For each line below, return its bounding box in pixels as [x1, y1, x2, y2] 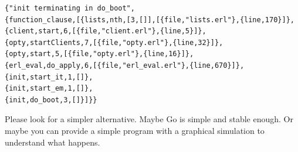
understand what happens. [5, 136, 100, 148]
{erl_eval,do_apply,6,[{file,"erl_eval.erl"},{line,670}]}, [5, 61, 245, 70]
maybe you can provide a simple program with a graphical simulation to [5, 124, 265, 136]
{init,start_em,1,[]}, [5, 84, 93, 93]
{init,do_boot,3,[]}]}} [5, 95, 97, 104]
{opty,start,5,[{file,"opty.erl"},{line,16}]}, [5, 50, 194, 58]
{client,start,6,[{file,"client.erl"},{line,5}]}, [5, 27, 206, 36]
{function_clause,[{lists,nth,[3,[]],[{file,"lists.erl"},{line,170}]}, [5, 15, 294, 24]
